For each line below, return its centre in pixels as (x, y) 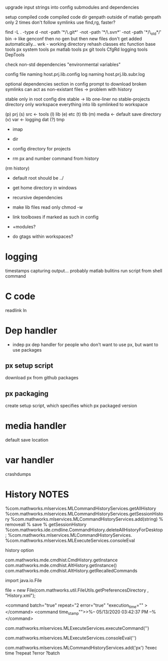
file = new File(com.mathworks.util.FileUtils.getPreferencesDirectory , (77, 590)
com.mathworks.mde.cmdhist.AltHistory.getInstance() (61, 565)
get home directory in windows (44, 188)
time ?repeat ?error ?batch (33, 653)
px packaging (27, 394)
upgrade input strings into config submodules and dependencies (72, 7)
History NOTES (37, 494)
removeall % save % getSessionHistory (46, 525)
